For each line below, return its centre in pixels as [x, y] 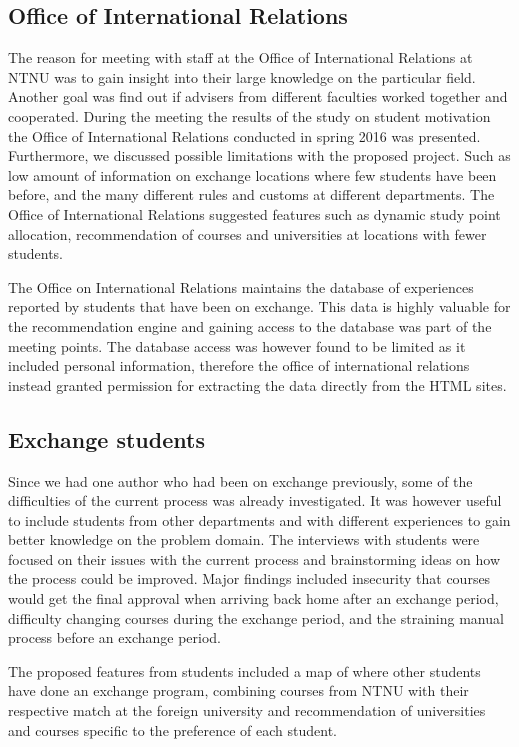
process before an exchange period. [114, 637]
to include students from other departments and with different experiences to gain [259, 519]
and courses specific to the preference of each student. [172, 729]
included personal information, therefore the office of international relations [239, 365]
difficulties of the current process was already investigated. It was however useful [255, 500]
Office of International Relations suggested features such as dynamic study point [254, 213]
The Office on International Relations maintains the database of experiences [241, 286]
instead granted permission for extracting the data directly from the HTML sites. [257, 384]
